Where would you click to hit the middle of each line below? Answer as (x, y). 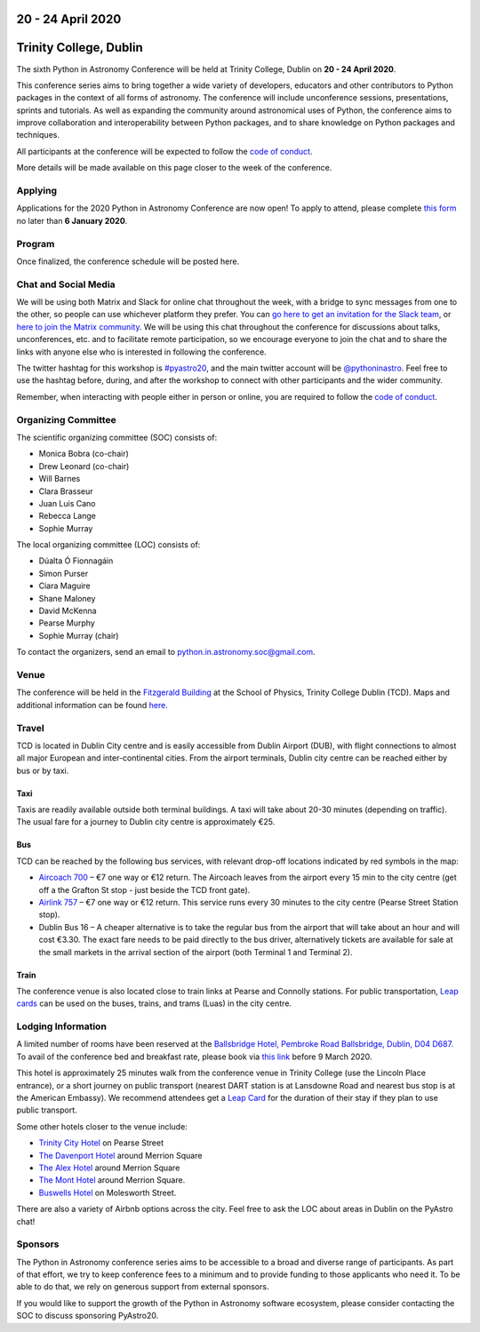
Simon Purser (64, 573)
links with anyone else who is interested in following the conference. (141, 352)
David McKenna (68, 611)
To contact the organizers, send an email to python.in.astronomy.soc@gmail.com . (166, 652)
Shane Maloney (67, 598)
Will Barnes (60, 479)
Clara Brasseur (66, 491)
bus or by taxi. (43, 770)
